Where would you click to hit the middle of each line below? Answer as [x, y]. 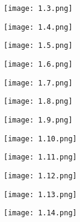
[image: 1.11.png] [40, 157]
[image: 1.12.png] [40, 176]
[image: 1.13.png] [40, 194]
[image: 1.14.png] [40, 213]
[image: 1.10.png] [40, 139]
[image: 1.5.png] [38, 46]
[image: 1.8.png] [38, 102]
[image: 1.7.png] [38, 83]
